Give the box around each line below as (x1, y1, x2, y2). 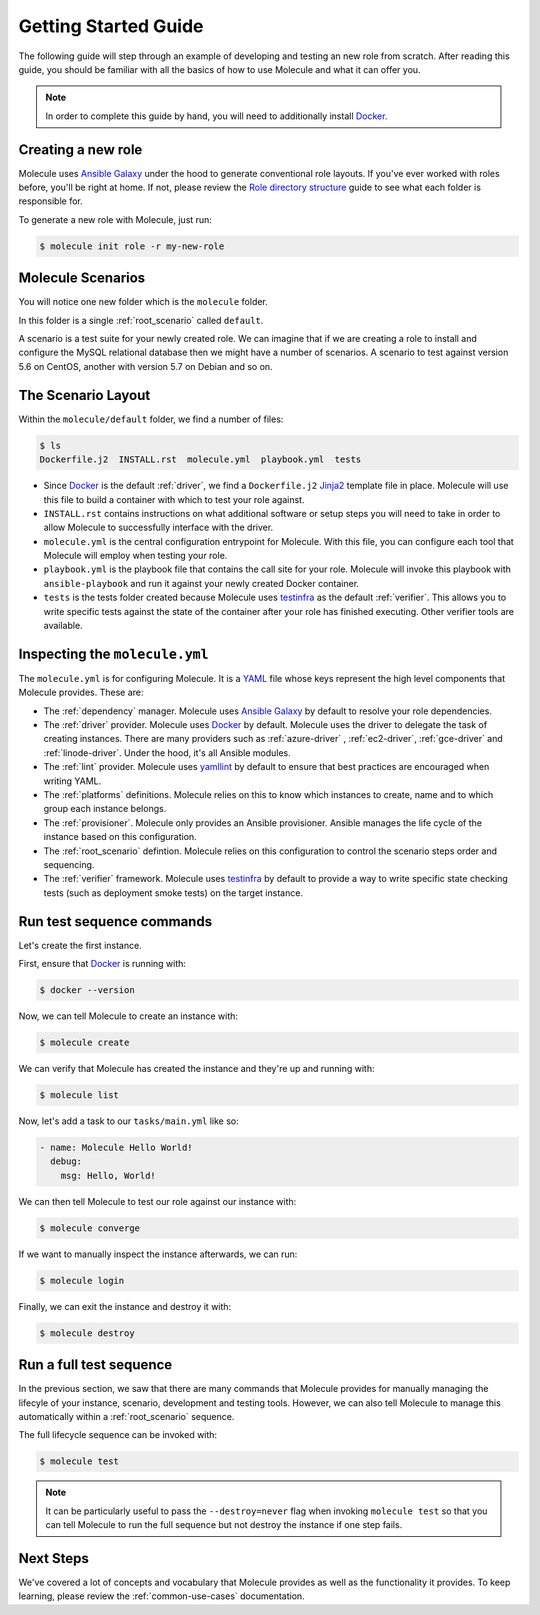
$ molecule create (39, 1037, 130, 1049)
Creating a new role (18, 141, 143, 158)
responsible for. (18, 195, 84, 207)
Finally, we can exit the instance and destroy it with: (18, 1300, 232, 1312)
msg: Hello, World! (60, 1170, 157, 1181)
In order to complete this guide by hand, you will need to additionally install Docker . (45, 110, 388, 122)
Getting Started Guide (18, 15, 204, 37)
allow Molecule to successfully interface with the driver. (43, 521, 274, 534)
